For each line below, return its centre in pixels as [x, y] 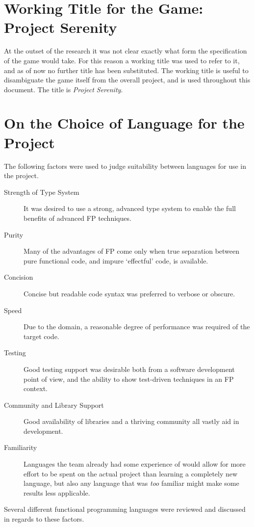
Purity [14, 234]
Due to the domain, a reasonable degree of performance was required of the [137, 327]
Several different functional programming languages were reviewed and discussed [125, 509]
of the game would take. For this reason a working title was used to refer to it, [122, 60]
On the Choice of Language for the [124, 123]
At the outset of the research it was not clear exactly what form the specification [126, 51]
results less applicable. [57, 492]
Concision [19, 277]
